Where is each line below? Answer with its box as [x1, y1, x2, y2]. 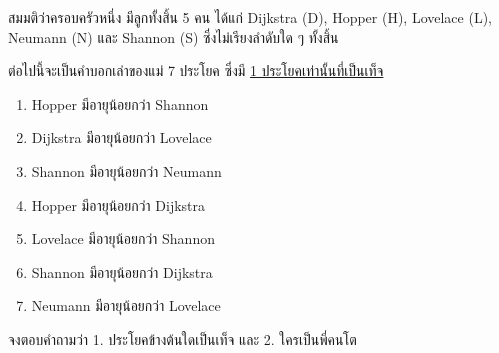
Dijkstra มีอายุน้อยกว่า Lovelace [31, 127, 212, 148]
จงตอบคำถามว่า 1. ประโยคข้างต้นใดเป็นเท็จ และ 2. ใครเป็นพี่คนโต [8, 328, 357, 349]
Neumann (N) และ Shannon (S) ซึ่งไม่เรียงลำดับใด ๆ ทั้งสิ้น [8, 26, 339, 47]
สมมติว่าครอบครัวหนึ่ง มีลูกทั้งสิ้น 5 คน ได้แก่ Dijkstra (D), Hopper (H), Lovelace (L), [8, 7, 492, 27]
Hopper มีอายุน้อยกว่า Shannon [31, 93, 209, 114]
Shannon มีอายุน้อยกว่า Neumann [31, 160, 222, 181]
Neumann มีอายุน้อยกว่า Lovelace [31, 295, 221, 316]
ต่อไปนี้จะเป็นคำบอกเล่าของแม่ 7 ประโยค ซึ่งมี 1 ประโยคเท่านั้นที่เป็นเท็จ [8, 60, 384, 81]
